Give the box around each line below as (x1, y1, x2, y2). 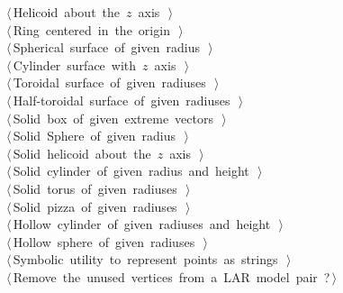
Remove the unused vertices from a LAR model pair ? (13, 267, 330, 286)
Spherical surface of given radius (13, 38, 200, 57)
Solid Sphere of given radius (13, 126, 176, 145)
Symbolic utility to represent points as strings (13, 250, 278, 269)
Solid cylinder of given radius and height (13, 161, 249, 180)
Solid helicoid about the (13, 143, 151, 162)
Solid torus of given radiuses (13, 179, 177, 197)
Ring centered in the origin (13, 20, 170, 39)
